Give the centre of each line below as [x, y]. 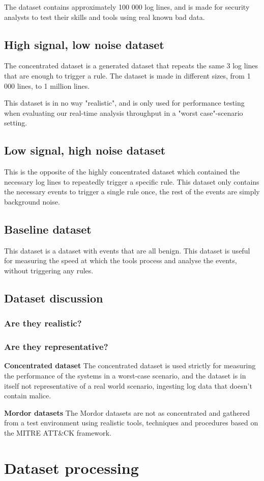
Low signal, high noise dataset [85, 150]
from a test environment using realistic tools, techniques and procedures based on [131, 423]
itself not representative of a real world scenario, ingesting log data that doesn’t [128, 385]
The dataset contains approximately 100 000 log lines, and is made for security [127, 7]
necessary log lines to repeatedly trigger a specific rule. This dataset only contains [132, 181]
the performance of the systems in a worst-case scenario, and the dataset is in [125, 375]
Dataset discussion [54, 298]
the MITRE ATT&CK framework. [58, 432]
